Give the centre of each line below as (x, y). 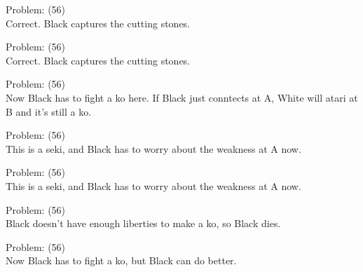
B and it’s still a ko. (49, 111)
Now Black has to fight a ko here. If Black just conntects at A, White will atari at (182, 97)
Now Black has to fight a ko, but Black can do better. (121, 260)
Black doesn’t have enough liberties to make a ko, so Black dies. (143, 223)
